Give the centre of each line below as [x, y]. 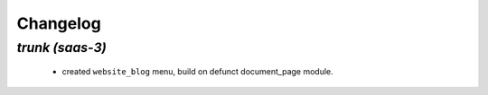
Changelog [59, 23]
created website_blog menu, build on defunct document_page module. [197, 72]
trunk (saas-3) [62, 47]
